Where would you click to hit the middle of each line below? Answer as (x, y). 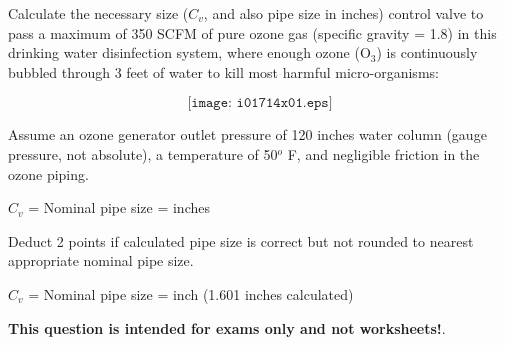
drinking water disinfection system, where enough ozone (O (189, 52)
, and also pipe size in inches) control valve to (343, 13)
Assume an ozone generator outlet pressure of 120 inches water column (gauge (247, 134)
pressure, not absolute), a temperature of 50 (143, 153)
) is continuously (427, 52)
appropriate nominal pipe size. (101, 260)
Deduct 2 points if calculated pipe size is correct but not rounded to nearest (241, 240)
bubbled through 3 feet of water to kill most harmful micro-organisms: (223, 71)
